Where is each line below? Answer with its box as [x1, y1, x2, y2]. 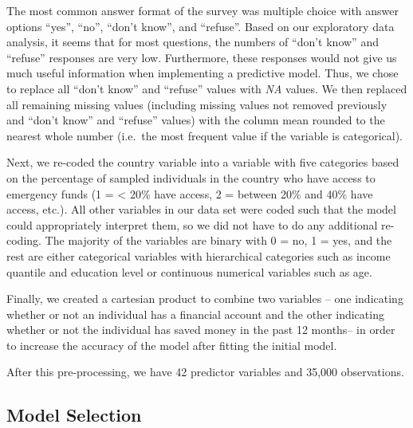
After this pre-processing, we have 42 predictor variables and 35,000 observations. [6, 363, 404, 380]
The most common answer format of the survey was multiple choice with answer [6, 2, 399, 18]
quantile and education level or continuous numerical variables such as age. [6, 263, 372, 280]
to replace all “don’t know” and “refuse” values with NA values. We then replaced [6, 80, 407, 96]
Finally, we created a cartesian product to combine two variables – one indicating [6, 290, 403, 307]
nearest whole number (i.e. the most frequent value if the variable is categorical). [6, 127, 403, 143]
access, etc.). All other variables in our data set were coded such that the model [6, 201, 396, 218]
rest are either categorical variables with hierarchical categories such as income [6, 247, 391, 264]
